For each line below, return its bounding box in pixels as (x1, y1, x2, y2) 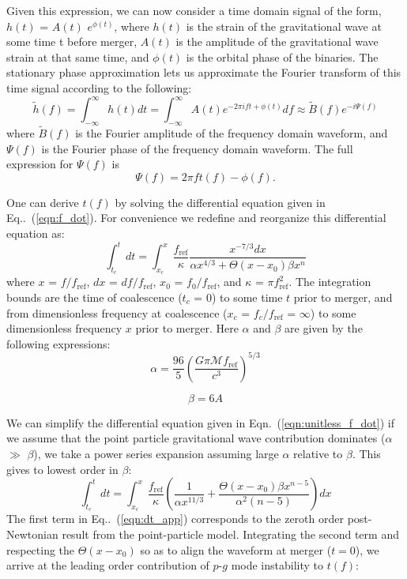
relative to (293, 446, 343, 461)
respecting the (6, 541, 75, 558)
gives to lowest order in (6, 461, 119, 477)
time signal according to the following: (6, 79, 192, 96)
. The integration (288, 273, 371, 290)
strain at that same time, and (6, 48, 149, 65)
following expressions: (6, 335, 111, 352)
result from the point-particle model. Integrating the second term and (62, 525, 399, 542)
